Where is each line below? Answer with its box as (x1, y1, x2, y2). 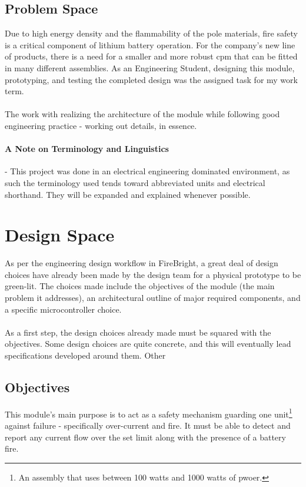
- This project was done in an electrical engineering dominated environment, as (5, 165, 290, 177)
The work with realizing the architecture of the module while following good (5, 108, 280, 120)
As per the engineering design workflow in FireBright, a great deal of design (5, 257, 278, 269)
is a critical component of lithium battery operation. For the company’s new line (5, 38, 295, 51)
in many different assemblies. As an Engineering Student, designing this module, (5, 61, 295, 74)
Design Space (5, 223, 115, 247)
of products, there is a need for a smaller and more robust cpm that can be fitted (5, 50, 298, 62)
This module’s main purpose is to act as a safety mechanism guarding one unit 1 (5, 406, 292, 420)
